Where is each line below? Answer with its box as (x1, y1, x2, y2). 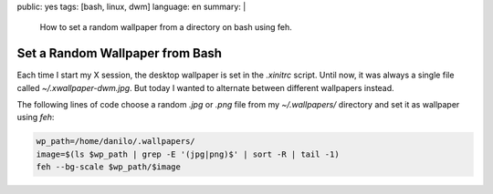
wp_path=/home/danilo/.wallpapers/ (36, 137, 195, 147)
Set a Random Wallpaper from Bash (16, 46, 223, 61)
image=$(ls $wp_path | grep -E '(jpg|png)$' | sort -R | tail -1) (36, 148, 340, 159)
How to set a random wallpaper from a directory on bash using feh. (39, 22, 292, 33)
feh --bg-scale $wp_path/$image (36, 162, 182, 172)
